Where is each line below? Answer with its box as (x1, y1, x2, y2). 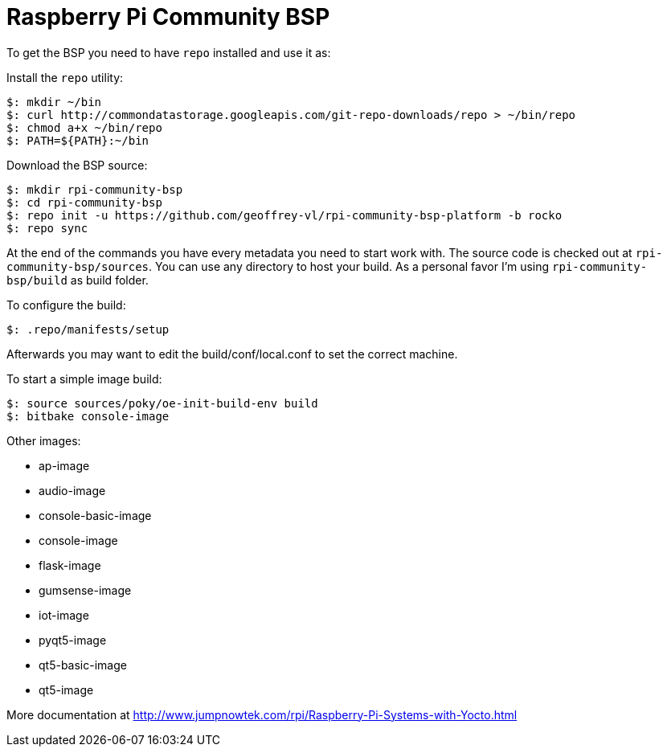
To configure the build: (6, 297, 126, 312)
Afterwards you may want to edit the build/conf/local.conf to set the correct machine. (6, 346, 458, 361)
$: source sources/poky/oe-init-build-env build (6, 396, 318, 410)
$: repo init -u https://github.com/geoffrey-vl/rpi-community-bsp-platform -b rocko (6, 208, 563, 222)
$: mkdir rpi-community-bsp (6, 182, 183, 196)
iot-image (39, 608, 89, 622)
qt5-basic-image (39, 657, 127, 672)
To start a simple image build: (6, 371, 162, 386)
